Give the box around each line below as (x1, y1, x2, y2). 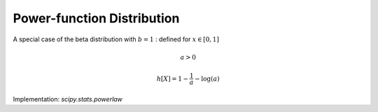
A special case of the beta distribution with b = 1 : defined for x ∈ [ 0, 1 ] (13, 35, 220, 43)
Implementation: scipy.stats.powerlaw (13, 94, 122, 103)
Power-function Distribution (13, 10, 180, 26)
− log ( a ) (195, 74, 220, 83)
